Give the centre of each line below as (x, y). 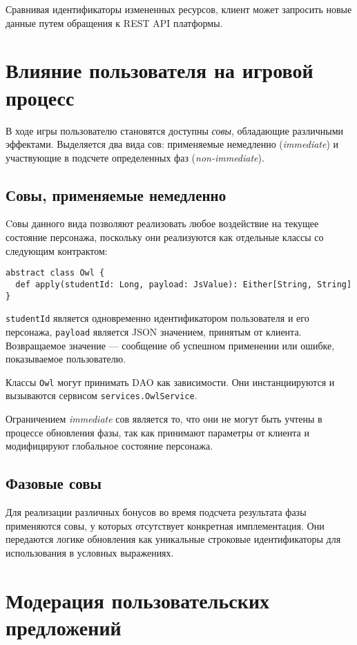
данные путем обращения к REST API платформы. (114, 22)
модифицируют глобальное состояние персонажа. (109, 446)
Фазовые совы (54, 483)
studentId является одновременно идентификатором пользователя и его (157, 318)
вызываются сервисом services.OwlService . (102, 395)
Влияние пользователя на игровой (160, 70)
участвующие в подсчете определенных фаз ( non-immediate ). (135, 157)
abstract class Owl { (55, 273)
